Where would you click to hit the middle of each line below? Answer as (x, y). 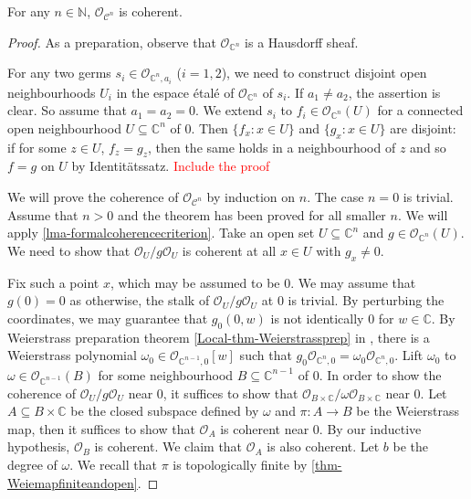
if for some (37, 147)
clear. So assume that (67, 110)
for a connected (420, 110)
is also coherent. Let (323, 446)
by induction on (251, 196)
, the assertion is (394, 92)
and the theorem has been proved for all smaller (251, 214)
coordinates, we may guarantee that (108, 318)
